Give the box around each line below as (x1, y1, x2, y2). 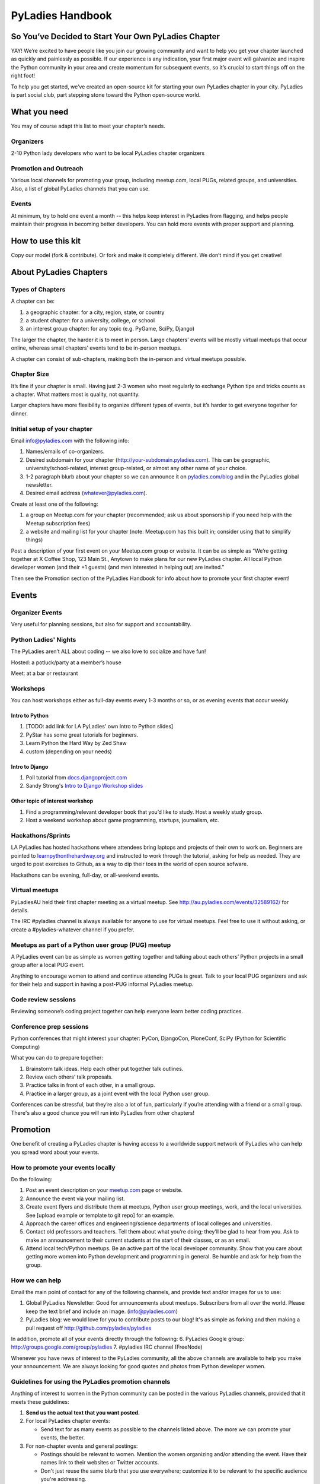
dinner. (11, 410, 28, 417)
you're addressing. (40, 1476, 87, 1483)
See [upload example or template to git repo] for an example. (25, 1212, 175, 1219)
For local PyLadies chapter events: (25, 1418, 110, 1425)
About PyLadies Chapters (11, 267, 108, 277)
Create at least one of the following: (11, 500, 98, 508)
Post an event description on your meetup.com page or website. (25, 1187, 183, 1194)
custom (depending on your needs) (25, 748, 112, 755)
